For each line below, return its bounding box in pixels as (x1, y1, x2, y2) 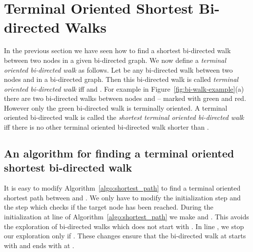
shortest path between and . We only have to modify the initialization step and (4, 192, 241, 202)
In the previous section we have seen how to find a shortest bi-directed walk (4, 45, 231, 56)
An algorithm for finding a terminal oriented (4, 146, 234, 161)
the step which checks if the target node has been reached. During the (4, 202, 213, 212)
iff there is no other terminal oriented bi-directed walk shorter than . (4, 122, 209, 132)
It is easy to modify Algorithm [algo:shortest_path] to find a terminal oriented (4, 183, 241, 193)
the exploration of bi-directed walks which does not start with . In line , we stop (4, 221, 244, 231)
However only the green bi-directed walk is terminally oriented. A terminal (4, 102, 228, 113)
